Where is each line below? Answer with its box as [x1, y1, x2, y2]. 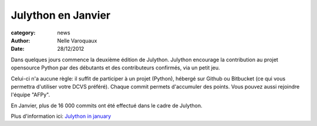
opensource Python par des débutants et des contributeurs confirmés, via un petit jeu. [11, 64, 220, 71]
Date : [11, 45, 25, 52]
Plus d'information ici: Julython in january [11, 113, 112, 120]
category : [11, 29, 36, 36]
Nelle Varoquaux [57, 37, 97, 44]
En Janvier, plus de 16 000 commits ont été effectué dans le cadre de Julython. [11, 102, 203, 109]
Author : [11, 37, 31, 44]
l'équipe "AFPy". [11, 91, 50, 99]
